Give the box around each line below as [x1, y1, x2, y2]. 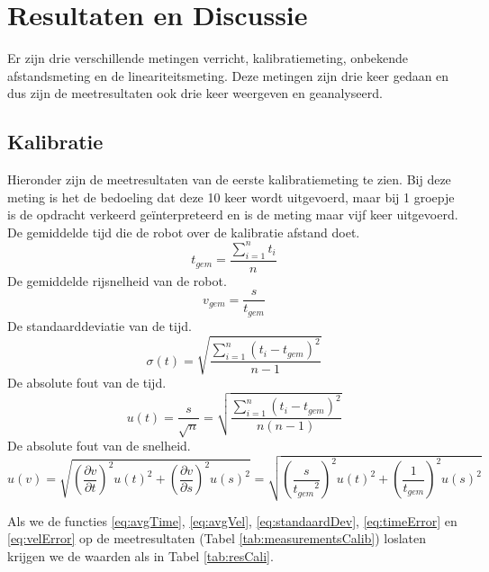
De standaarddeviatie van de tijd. [7, 316, 192, 335]
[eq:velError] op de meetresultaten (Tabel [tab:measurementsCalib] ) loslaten [7, 529, 427, 548]
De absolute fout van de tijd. [7, 373, 167, 392]
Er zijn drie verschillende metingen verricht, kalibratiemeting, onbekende [7, 49, 409, 67]
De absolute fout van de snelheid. [7, 436, 191, 455]
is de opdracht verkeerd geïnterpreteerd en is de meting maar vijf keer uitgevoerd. [7, 205, 458, 224]
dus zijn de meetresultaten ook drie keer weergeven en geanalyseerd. [7, 84, 383, 103]
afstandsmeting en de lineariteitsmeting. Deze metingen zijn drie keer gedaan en [7, 66, 449, 85]
